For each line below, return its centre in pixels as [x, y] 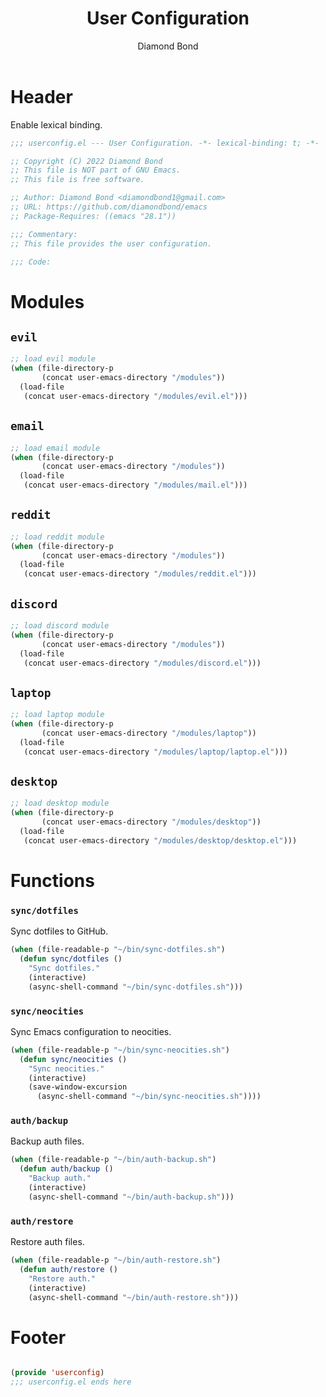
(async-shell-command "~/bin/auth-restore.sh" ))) [134, 1297]
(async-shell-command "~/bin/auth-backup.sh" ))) [131, 1197]
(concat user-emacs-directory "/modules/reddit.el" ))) [140, 574]
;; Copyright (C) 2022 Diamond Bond [86, 161]
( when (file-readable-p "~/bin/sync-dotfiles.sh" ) [118, 950]
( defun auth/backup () [66, 1169]
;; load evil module [53, 359]
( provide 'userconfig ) [57, 1373]
